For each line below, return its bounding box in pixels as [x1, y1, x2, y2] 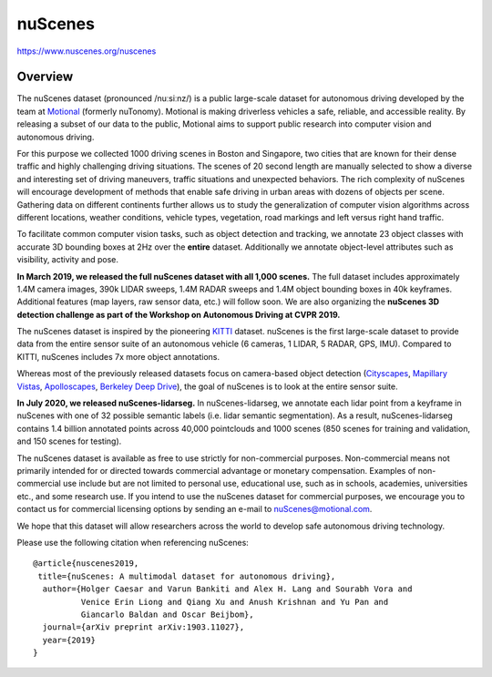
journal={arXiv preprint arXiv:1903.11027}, [42, 622, 245, 632]
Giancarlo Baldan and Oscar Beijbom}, [80, 609, 254, 620]
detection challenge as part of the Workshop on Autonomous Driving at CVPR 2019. [16, 309, 341, 320]
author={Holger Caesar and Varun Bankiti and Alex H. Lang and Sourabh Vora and [42, 584, 413, 594]
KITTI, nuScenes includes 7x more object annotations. [16, 351, 220, 362]
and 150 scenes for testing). [16, 436, 122, 446]
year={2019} [42, 634, 96, 645]
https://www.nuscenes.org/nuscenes [16, 46, 157, 56]
